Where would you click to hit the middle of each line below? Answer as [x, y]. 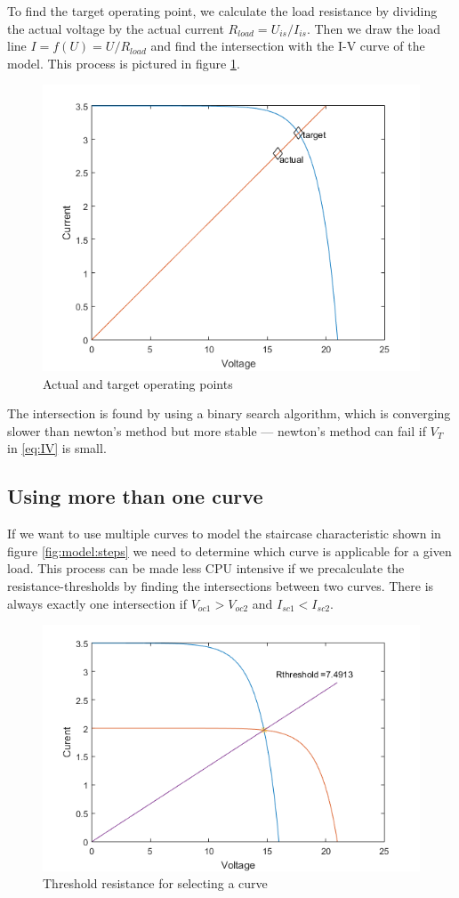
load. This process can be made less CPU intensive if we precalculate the [206, 568]
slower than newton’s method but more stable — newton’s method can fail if [217, 430]
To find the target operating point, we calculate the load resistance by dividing [222, 11]
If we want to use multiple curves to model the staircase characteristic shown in [224, 534]
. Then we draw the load [374, 28]
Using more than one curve [135, 496]
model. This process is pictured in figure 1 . [124, 63]
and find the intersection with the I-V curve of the [288, 46]
